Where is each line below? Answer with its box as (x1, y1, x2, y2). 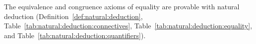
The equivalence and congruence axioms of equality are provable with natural (4, 1, 240, 11)
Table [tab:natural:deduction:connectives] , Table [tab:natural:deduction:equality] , (4, 21, 253, 31)
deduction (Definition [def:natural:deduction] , (4, 11, 143, 21)
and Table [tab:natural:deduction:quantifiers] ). (4, 30, 146, 40)
